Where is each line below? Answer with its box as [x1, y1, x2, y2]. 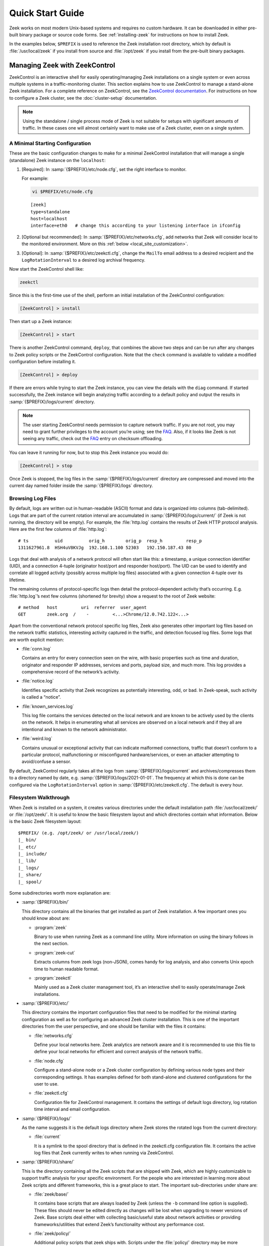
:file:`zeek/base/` [34, 1191, 69, 1197]
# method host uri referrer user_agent [18, 605, 147, 610]
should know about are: [21, 915, 70, 922]
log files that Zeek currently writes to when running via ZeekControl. [34, 1150, 174, 1156]
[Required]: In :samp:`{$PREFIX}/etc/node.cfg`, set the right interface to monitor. [21, 166, 187, 172]
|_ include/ [18, 851, 47, 857]
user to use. [34, 1081, 59, 1087]
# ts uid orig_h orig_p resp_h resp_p [18, 538, 202, 543]
